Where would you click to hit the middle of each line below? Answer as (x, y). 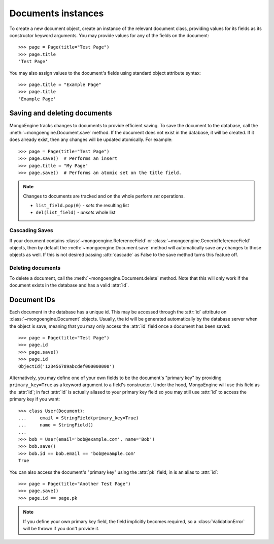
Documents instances (57, 13)
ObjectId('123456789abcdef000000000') (67, 366)
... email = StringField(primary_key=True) (79, 418)
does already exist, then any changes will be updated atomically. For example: (91, 139)
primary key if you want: (35, 399)
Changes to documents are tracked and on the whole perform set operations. (104, 196)
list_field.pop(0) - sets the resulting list (82, 206)
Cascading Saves (31, 231)
